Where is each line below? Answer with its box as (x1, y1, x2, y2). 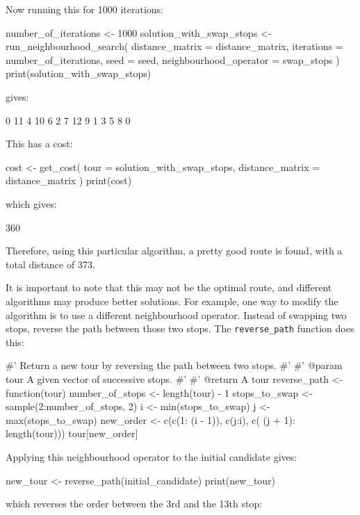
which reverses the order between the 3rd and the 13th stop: (6, 496, 263, 511)
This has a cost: (6, 136, 73, 151)
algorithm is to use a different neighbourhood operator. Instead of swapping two (6, 307, 347, 322)
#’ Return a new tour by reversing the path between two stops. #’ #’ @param (6, 358, 343, 373)
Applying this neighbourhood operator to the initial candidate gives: (6, 449, 297, 464)
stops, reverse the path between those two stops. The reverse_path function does (6, 321, 354, 336)
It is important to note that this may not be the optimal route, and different (6, 280, 332, 295)
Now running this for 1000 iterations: (6, 2, 164, 16)
